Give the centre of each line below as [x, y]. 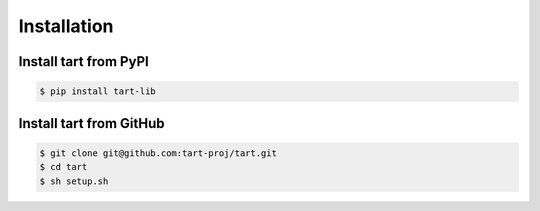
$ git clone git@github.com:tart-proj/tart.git [158, 153]
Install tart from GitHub [91, 123]
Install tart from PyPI [83, 61]
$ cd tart [63, 167]
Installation [66, 26]
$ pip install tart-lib [98, 91]
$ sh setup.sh [74, 181]
